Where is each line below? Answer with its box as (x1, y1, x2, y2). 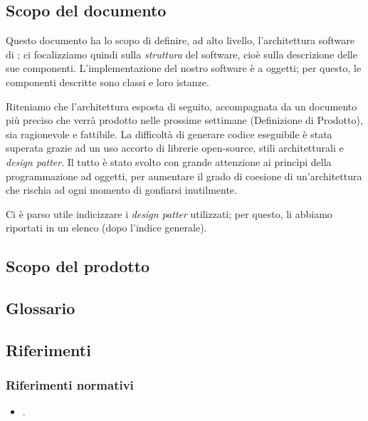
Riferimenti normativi (6, 376, 134, 394)
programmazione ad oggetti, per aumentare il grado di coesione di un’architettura (6, 168, 362, 183)
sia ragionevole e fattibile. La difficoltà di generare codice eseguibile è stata (6, 126, 332, 141)
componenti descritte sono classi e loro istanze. (6, 74, 209, 89)
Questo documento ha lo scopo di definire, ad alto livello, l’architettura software (6, 33, 355, 48)
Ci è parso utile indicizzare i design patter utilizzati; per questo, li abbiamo (6, 206, 332, 221)
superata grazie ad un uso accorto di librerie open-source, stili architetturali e (6, 140, 344, 155)
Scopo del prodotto (6, 255, 150, 277)
